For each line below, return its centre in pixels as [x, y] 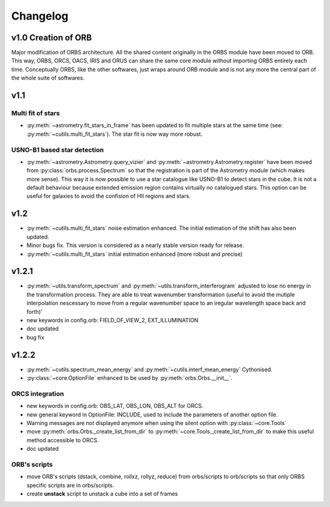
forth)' [35, 311]
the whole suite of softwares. [48, 78]
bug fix [35, 337]
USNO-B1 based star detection [57, 150]
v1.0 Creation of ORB [52, 38]
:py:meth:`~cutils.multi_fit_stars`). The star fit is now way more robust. [115, 134]
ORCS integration [38, 393]
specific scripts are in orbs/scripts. [70, 485]
